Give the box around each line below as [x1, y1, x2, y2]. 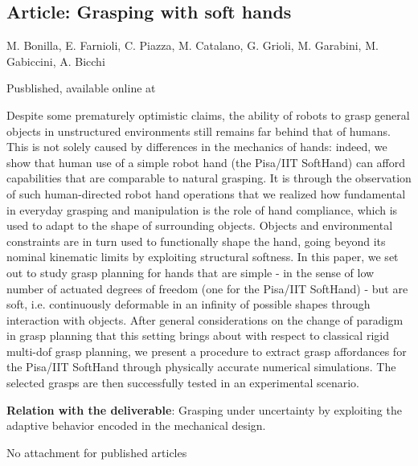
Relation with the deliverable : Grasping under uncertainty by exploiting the [6, 401, 402, 418]
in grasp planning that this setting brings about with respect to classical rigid [6, 327, 389, 344]
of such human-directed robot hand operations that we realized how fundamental [6, 185, 406, 202]
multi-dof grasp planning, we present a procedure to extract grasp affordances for [6, 342, 407, 359]
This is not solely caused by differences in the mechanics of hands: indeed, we [6, 138, 387, 155]
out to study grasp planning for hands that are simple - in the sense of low [6, 264, 375, 280]
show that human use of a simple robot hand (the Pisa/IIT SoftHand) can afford [6, 153, 406, 170]
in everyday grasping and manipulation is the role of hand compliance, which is [6, 201, 398, 218]
